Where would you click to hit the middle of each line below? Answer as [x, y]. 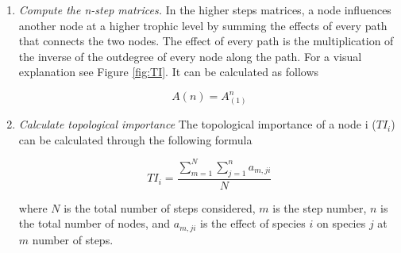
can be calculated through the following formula [135, 139]
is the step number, [320, 207]
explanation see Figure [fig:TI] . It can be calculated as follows [169, 72]
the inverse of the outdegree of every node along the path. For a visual [190, 56]
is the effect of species [253, 223]
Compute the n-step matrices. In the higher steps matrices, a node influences [205, 10]
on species [341, 223]
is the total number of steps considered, [160, 207]
